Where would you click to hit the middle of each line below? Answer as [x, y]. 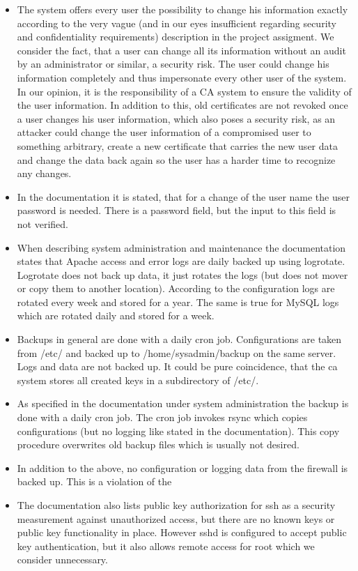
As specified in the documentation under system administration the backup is [183, 403]
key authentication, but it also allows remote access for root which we [166, 546]
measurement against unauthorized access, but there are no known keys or [176, 518]
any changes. [44, 173]
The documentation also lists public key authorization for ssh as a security [176, 505]
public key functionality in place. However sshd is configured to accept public [182, 532]
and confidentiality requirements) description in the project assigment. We [176, 37]
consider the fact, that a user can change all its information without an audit [181, 50]
